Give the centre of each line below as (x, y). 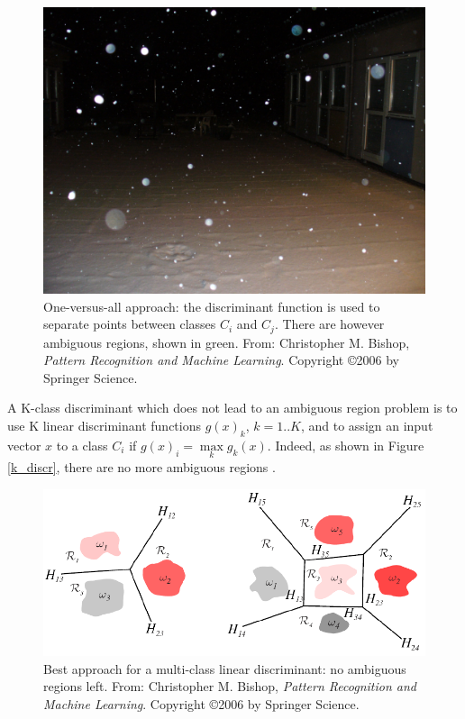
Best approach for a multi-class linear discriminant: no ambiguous (225, 668)
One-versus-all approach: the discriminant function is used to (212, 306)
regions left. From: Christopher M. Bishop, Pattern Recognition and (230, 686)
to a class (82, 445)
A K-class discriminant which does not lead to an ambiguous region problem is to (232, 408)
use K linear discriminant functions (104, 426)
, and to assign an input (367, 426)
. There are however (329, 324)
